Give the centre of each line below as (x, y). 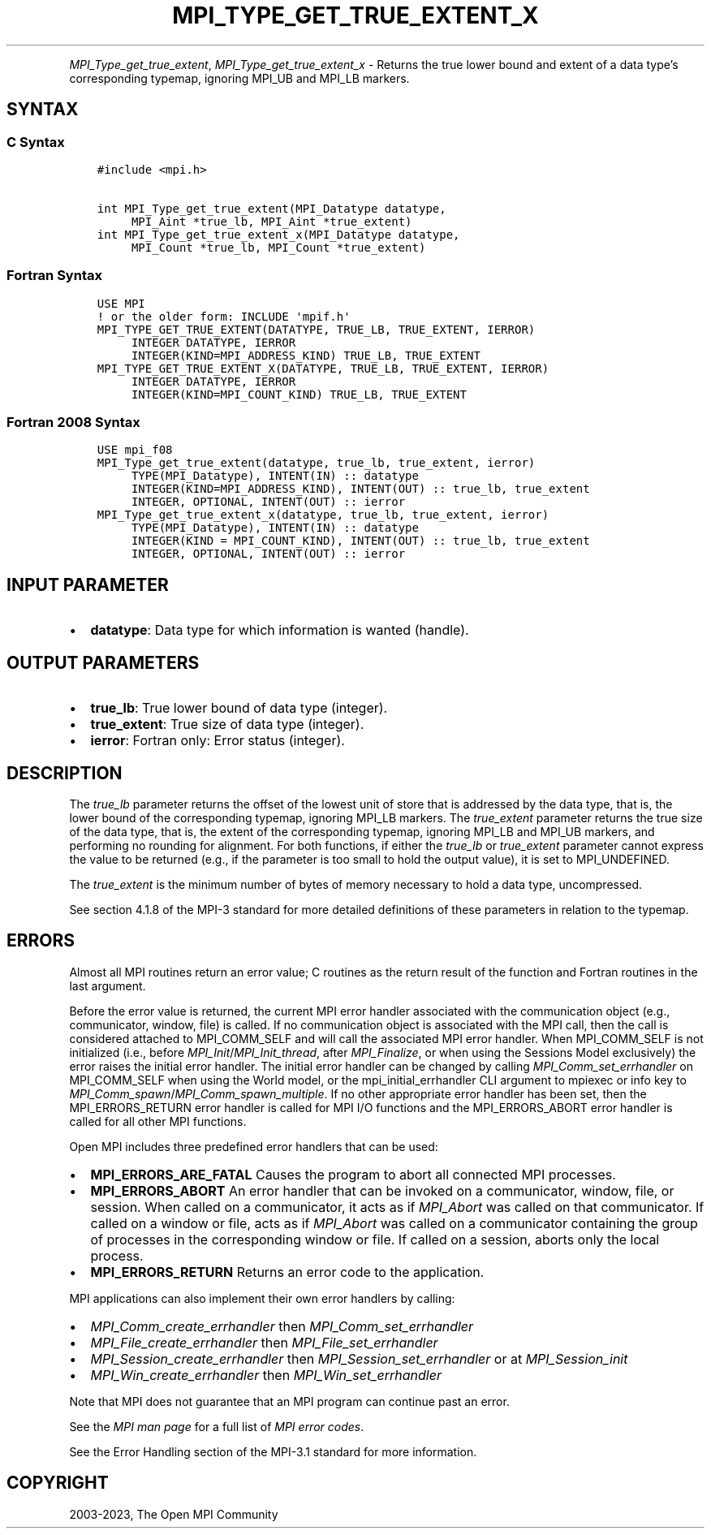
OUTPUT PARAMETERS (103, 662)
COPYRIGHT (58, 1483)
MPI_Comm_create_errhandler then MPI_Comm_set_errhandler (282, 1326)
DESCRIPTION (65, 773)
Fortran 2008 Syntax (73, 423)
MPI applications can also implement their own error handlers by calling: (262, 1298)
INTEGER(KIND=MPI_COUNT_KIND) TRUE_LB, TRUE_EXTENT (299, 394)
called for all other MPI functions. (158, 1121)
